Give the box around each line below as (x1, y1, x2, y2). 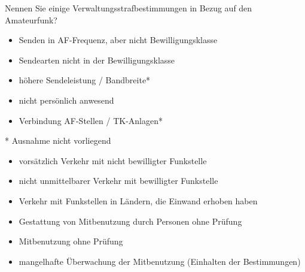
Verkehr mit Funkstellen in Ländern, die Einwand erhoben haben (19, 194, 258, 207)
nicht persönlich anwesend (19, 93, 114, 106)
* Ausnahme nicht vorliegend (5, 134, 111, 147)
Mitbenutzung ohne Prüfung (19, 235, 123, 247)
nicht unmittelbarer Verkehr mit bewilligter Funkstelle (19, 174, 218, 187)
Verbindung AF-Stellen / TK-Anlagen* (19, 114, 163, 126)
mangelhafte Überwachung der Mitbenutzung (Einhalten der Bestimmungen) (19, 255, 301, 267)
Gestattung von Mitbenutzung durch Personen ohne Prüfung (19, 214, 242, 227)
